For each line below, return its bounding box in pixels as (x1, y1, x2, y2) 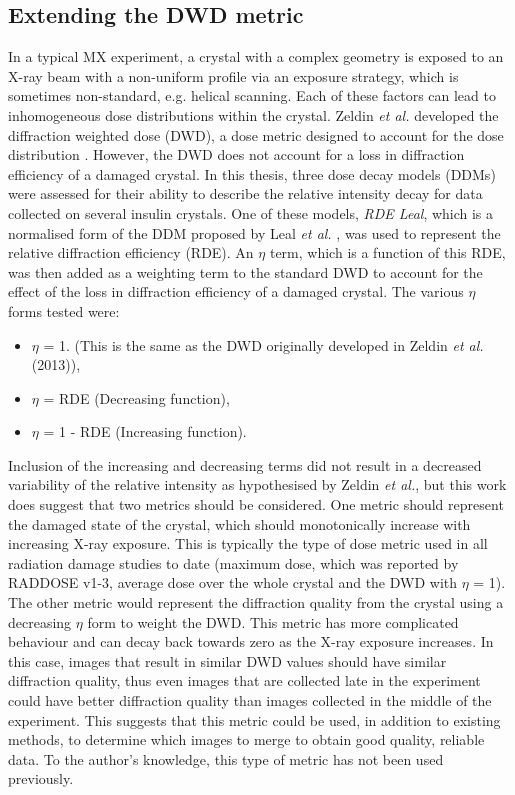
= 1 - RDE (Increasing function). (43, 421, 247, 442)
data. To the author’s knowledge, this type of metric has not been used (8, 748, 444, 769)
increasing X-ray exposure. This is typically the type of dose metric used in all (8, 533, 488, 554)
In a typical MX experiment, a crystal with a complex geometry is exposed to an (8, 46, 504, 67)
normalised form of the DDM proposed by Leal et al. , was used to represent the (8, 222, 501, 243)
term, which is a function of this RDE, (269, 242, 506, 263)
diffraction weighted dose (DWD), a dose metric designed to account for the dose (8, 124, 504, 145)
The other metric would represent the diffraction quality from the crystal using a (8, 592, 504, 613)
